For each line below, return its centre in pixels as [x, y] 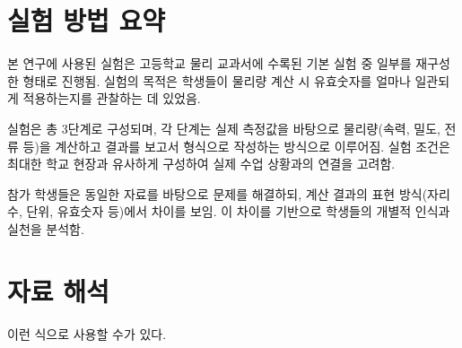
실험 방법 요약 [87, 20]
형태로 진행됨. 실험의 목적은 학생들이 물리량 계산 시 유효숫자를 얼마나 [217, 80]
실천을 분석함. [46, 228]
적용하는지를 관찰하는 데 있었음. [112, 98]
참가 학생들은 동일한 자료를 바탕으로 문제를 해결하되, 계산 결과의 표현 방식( [218, 193]
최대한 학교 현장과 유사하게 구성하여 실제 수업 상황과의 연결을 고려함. [201, 164]
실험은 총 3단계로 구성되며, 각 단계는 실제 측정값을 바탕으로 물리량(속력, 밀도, [224, 128]
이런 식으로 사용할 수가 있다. [87, 333]
